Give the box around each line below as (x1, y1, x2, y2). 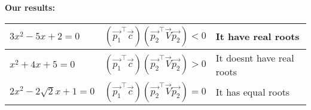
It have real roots (215, 29, 300, 44)
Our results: (5, 1, 55, 13)
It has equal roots (215, 85, 290, 99)
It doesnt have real (215, 50, 294, 65)
